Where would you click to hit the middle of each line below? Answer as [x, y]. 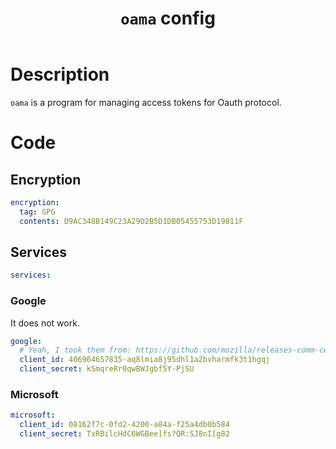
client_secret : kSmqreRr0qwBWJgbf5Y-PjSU [107, 369]
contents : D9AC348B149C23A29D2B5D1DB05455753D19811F [131, 221]
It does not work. [45, 323]
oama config [168, 18]
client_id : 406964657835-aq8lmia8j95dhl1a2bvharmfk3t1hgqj [145, 360]
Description [60, 74]
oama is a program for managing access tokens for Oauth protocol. [146, 102]
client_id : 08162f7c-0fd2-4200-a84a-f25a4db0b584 [124, 425]
